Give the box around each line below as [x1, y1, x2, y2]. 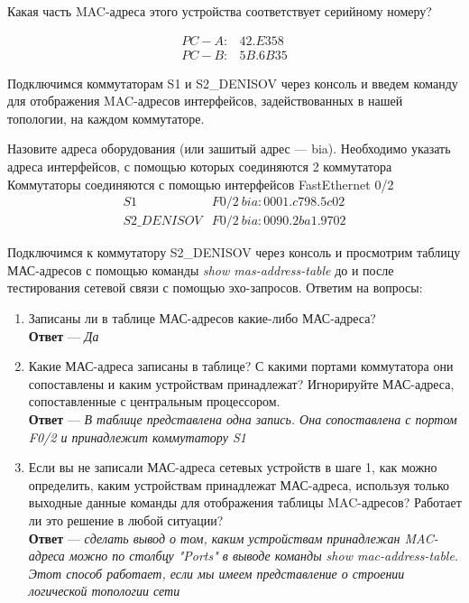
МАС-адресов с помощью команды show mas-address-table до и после [7, 260, 394, 279]
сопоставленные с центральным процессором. [28, 392, 280, 411]
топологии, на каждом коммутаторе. [7, 108, 205, 127]
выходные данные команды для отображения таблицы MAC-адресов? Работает [28, 493, 462, 512]
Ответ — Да [28, 326, 99, 345]
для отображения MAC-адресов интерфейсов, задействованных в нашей [7, 91, 403, 110]
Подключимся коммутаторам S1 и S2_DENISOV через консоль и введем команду [7, 73, 458, 92]
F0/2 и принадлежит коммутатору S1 [28, 427, 246, 446]
